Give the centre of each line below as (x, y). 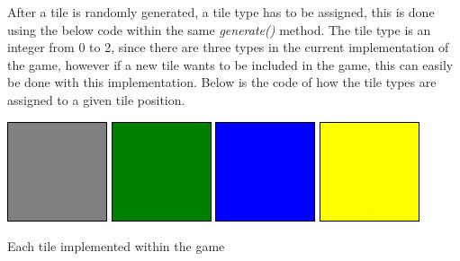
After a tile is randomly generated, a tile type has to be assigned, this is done (221, 12)
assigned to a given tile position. (96, 99)
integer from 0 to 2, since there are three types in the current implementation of (228, 47)
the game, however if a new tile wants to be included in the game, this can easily (230, 64)
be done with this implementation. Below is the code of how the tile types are (222, 82)
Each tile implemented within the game (116, 246)
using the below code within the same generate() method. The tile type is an (219, 29)
